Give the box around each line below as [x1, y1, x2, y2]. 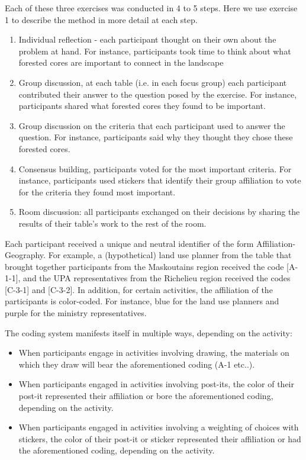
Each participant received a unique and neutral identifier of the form [5, 237, 254, 249]
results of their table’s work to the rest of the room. [18, 217, 207, 229]
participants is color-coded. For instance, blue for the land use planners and [5, 295, 279, 307]
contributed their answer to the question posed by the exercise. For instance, [18, 88, 297, 100]
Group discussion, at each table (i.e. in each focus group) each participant [18, 76, 287, 88]
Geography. [5, 249, 46, 261]
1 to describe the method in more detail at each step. [5, 13, 198, 25]
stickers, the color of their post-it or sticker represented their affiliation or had [18, 432, 301, 445]
